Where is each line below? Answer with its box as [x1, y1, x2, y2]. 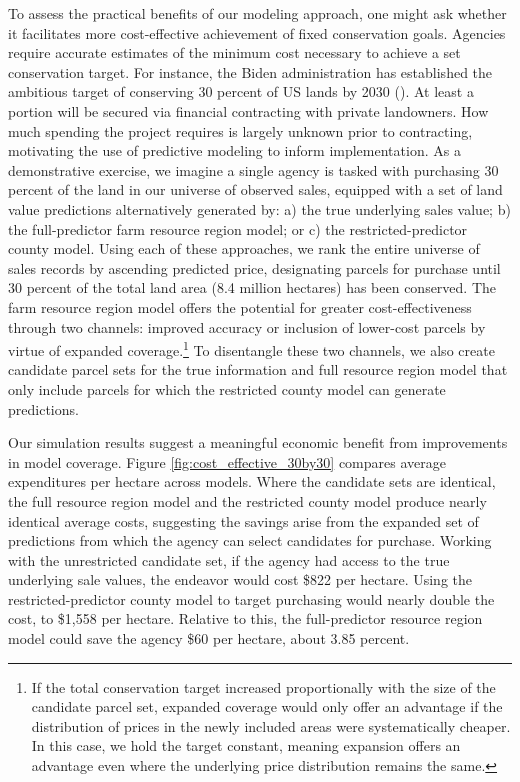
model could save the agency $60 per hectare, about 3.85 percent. [8, 628, 410, 649]
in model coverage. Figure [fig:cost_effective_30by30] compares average [8, 451, 446, 472]
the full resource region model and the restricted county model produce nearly [8, 490, 487, 511]
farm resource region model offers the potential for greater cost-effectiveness [8, 296, 472, 317]
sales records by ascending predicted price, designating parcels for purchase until [8, 257, 501, 278]
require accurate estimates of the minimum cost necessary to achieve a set [8, 42, 461, 63]
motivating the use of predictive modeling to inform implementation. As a [8, 140, 461, 161]
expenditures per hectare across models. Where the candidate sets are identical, [8, 471, 496, 492]
